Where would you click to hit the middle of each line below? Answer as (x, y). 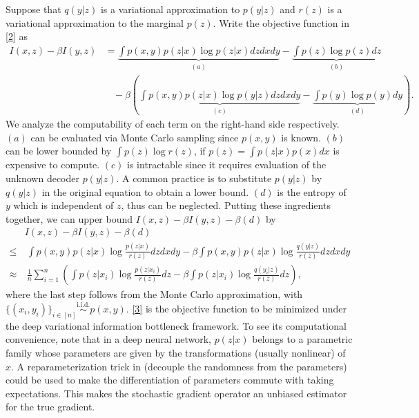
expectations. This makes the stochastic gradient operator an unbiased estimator (176, 393)
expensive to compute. (53, 165)
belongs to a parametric (302, 339)
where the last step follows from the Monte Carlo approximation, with (154, 294)
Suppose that (33, 9)
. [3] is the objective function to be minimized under (236, 308)
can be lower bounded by (59, 151)
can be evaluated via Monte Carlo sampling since (135, 137)
